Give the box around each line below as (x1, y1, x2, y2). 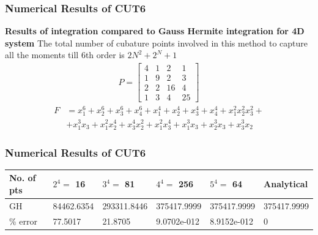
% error (9, 214, 38, 227)
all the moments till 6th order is (5, 48, 125, 61)
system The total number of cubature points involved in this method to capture (5, 36, 308, 49)
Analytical (264, 177, 308, 190)
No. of (9, 171, 36, 184)
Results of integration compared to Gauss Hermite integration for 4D (5, 24, 305, 37)
